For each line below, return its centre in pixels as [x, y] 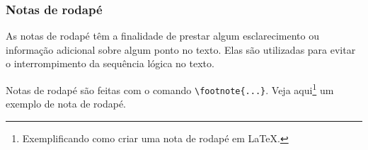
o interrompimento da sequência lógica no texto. [110, 63]
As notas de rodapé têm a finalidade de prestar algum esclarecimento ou [162, 36]
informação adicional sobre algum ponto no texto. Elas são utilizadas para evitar [181, 49]
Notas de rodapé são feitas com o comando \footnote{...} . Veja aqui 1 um [170, 89]
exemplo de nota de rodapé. [66, 104]
